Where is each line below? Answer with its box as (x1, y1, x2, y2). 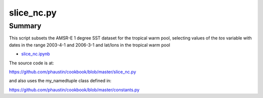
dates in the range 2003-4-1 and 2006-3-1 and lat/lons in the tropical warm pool (9, 42, 170, 48)
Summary (9, 21, 41, 30)
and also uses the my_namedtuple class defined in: (9, 78, 112, 84)
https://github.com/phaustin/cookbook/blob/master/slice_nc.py (9, 69, 136, 75)
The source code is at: (9, 60, 54, 66)
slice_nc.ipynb (21, 51, 50, 57)
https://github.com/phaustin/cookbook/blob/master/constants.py (9, 87, 140, 93)
